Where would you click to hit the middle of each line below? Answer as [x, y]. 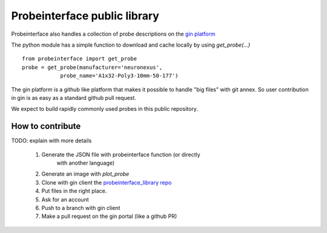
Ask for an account [65, 199]
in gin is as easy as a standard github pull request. [74, 97]
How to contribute [46, 126]
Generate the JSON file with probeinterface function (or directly [121, 154]
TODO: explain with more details [51, 141]
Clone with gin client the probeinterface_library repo [107, 182]
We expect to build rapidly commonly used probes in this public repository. [104, 109]
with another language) [86, 163]
